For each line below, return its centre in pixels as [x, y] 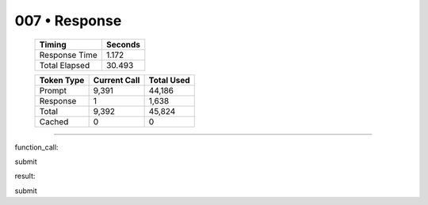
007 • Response [68, 21]
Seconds [123, 44]
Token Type [62, 80]
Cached [54, 121]
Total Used [169, 80]
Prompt [53, 90]
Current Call [117, 80]
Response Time [69, 55]
